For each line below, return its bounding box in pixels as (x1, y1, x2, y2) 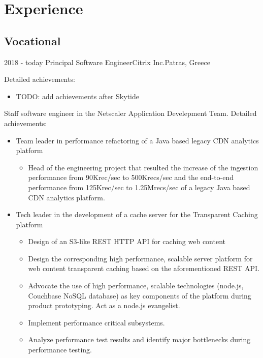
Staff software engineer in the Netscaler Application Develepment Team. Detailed (4, 108, 257, 118)
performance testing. (28, 344, 92, 355)
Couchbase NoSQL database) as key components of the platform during (28, 290, 251, 301)
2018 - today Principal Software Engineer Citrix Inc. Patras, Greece (4, 56, 210, 67)
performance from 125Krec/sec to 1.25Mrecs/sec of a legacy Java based (28, 182, 250, 192)
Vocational (4, 33, 61, 48)
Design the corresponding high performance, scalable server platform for (28, 253, 253, 263)
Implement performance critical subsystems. (28, 317, 165, 327)
